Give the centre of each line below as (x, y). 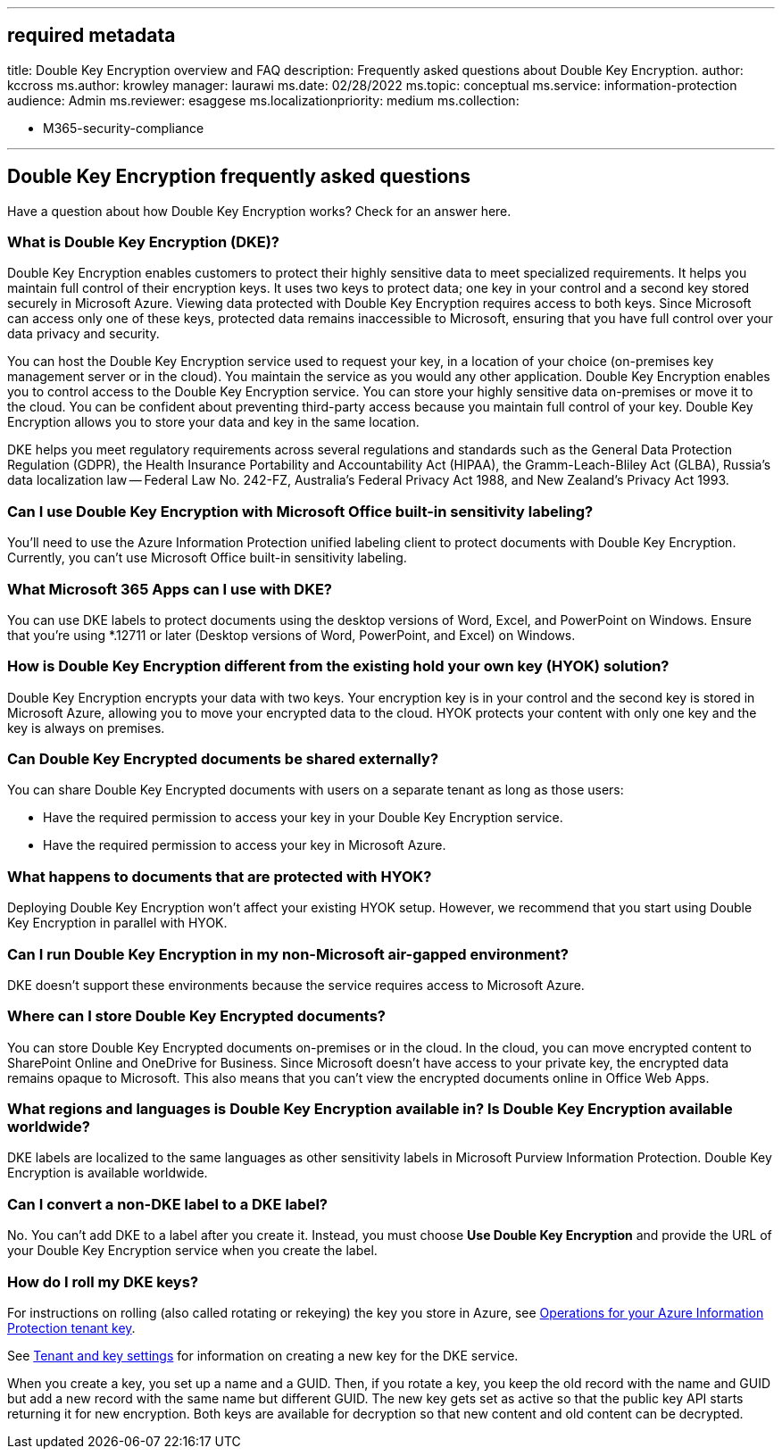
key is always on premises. (86, 728)
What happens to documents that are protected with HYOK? (220, 876)
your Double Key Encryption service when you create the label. (192, 1251)
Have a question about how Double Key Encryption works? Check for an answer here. (259, 211)
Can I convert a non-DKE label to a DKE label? (167, 1204)
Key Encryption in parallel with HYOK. (117, 923)
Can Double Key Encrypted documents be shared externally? (223, 759)
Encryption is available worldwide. (108, 1173)
